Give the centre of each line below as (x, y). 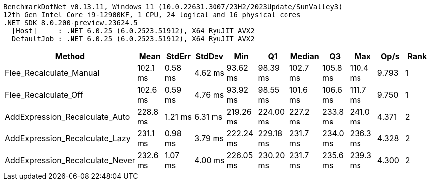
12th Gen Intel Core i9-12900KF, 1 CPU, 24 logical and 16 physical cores (152, 15)
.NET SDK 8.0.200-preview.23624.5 (71, 23)
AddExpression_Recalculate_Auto (68, 117)
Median (305, 56)
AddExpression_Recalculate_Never (70, 160)
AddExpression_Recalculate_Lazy (68, 138)
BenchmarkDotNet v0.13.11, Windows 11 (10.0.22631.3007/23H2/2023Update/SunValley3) (173, 7)
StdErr (179, 56)
